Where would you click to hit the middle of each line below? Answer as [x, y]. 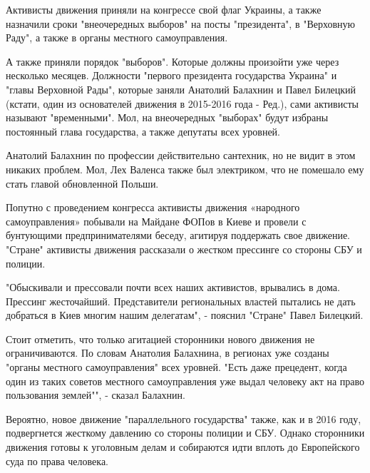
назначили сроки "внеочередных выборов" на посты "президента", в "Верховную [180, 23]
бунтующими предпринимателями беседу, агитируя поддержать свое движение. [178, 235]
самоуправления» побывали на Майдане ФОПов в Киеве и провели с [156, 221]
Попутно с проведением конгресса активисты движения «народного [153, 207]
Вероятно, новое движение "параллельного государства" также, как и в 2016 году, [184, 418]
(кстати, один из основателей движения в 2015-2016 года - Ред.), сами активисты [182, 103]
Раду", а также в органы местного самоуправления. [117, 37]
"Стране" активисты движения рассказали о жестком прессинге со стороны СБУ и [184, 249]
